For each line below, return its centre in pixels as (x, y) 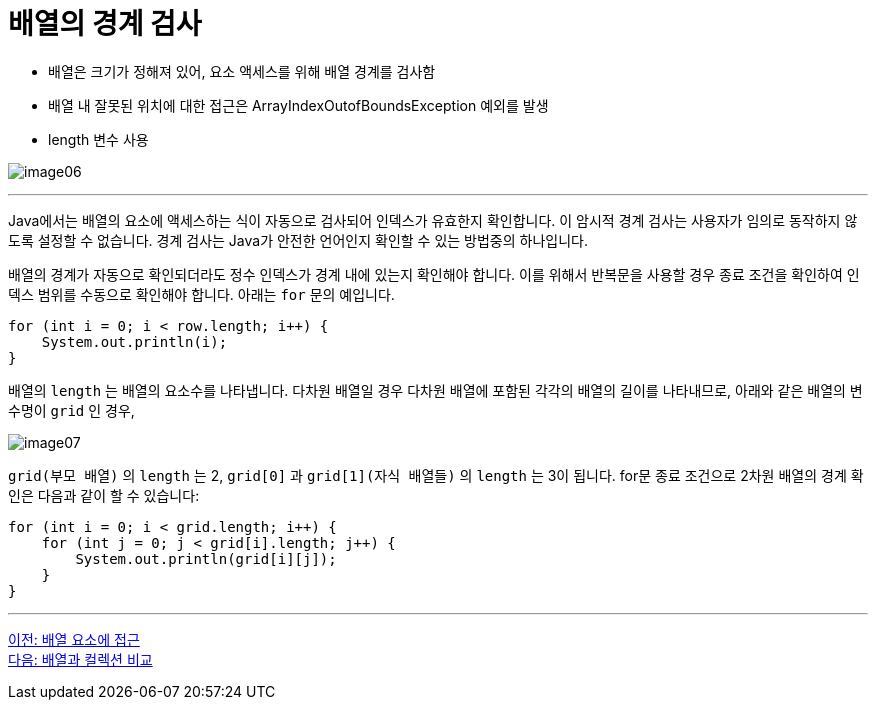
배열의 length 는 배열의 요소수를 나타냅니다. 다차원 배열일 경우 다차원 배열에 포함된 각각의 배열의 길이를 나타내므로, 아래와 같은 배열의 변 (435, 390)
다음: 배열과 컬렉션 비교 (80, 659)
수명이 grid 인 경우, (71, 410)
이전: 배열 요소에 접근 (74, 639)
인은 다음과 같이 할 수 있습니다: (104, 495)
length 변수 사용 (98, 139)
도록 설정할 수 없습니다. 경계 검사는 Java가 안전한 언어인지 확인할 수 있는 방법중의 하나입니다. (298, 240)
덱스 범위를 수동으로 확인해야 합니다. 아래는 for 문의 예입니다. (201, 294)
